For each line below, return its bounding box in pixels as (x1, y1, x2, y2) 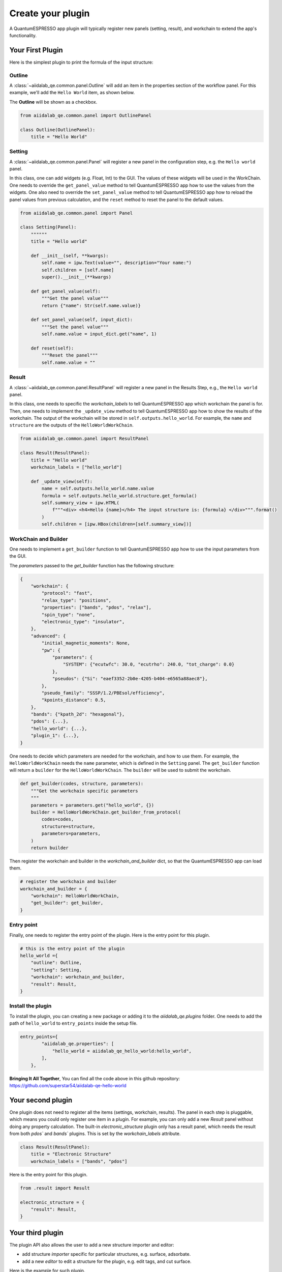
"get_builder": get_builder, (30, 900, 104, 906)
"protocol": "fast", (41, 590, 93, 596)
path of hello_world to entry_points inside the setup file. (9, 1020, 138, 1026)
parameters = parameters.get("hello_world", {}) (30, 802, 154, 808)
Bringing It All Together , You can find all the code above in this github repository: (9, 1075, 180, 1081)
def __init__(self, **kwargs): (30, 252, 109, 258)
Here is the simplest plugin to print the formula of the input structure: (9, 59, 153, 65)
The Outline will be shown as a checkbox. (9, 99, 98, 105)
